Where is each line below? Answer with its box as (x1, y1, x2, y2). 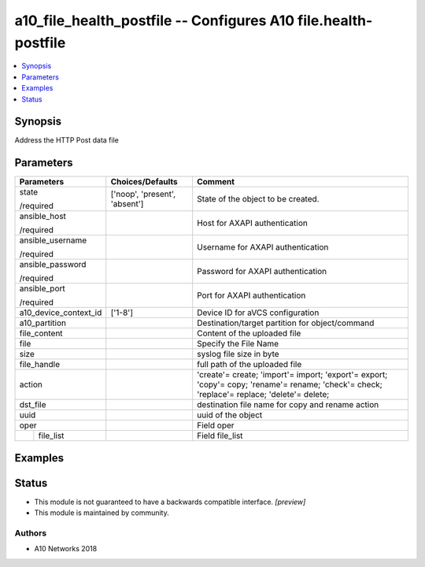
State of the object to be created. (197, 194, 320, 205)
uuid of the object (197, 409, 263, 421)
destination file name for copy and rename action (197, 399, 379, 410)
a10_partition (19, 317, 67, 328)
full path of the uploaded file (197, 359, 302, 370)
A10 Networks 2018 (34, 544, 98, 554)
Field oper (197, 420, 235, 431)
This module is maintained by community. (34, 508, 169, 517)
